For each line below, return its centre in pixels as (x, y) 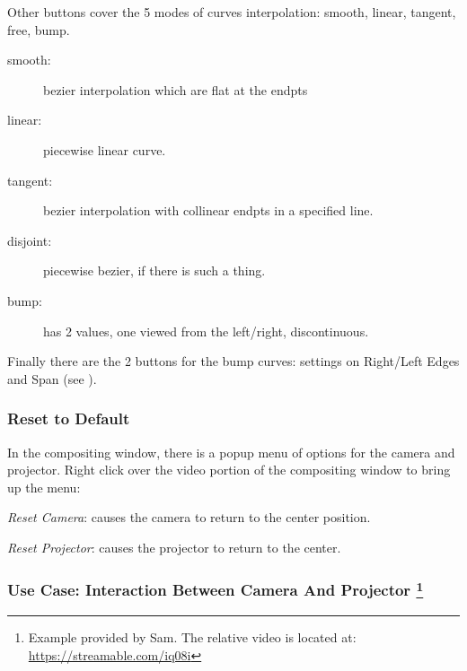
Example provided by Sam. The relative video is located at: (192, 637)
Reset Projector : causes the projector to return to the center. (174, 547)
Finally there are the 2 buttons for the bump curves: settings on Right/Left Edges (233, 361)
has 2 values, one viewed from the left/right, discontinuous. (206, 331)
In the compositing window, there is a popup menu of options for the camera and (231, 452)
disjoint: (30, 240)
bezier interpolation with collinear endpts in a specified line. (208, 210)
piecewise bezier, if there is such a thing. (154, 270)
